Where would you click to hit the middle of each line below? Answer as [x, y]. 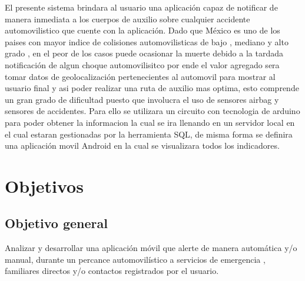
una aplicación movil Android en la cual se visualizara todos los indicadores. [142, 145]
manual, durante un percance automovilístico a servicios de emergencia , [135, 259]
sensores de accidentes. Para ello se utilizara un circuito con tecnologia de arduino [152, 111]
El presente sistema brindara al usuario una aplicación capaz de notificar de [141, 7]
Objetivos [44, 185]
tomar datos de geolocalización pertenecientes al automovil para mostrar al [140, 76]
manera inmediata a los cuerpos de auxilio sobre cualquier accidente [127, 19]
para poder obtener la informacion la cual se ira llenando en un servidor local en [150, 122]
